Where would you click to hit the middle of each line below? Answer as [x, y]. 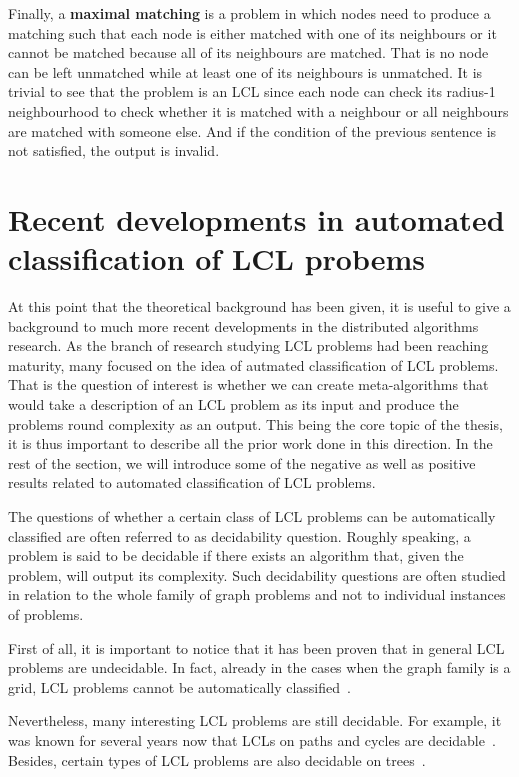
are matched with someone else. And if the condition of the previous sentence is [252, 130]
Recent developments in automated [256, 218]
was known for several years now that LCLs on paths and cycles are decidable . [252, 739]
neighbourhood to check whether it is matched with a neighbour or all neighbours [258, 110]
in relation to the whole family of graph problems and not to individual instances [257, 594]
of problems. [46, 613]
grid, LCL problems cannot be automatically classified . [179, 686]
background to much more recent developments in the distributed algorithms [243, 325]
